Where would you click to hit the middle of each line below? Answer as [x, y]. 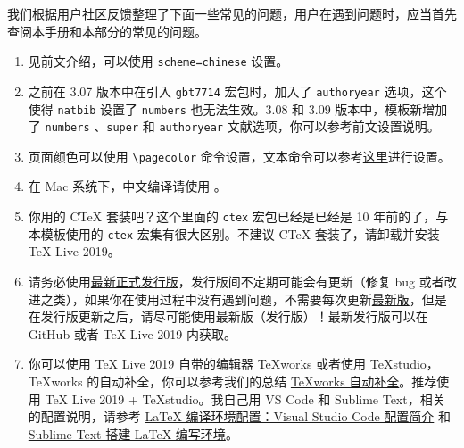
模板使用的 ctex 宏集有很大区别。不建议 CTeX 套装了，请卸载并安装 [240, 233]
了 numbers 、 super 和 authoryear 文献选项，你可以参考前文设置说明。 [234, 126]
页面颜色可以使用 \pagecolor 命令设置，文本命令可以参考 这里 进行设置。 [239, 156]
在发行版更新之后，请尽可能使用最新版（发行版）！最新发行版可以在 [228, 316]
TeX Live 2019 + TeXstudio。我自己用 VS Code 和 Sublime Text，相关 [245, 398]
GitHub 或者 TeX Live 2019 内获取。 [133, 333]
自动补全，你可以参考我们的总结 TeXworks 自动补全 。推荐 [268, 381]
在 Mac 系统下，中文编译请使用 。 [127, 186]
